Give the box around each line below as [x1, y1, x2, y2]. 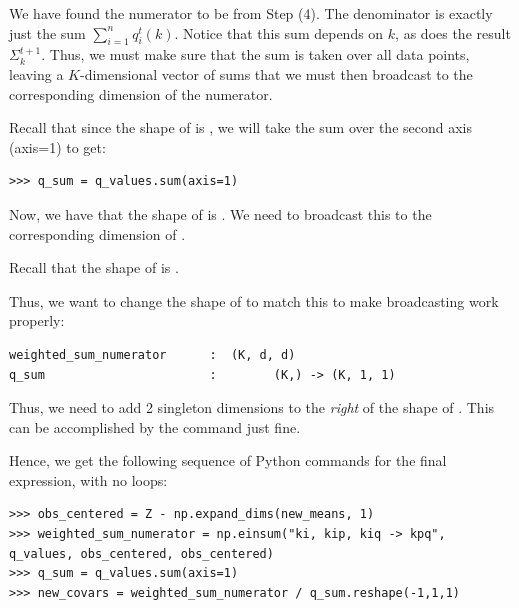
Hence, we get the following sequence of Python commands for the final [9, 450, 447, 471]
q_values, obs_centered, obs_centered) [9, 546, 274, 561]
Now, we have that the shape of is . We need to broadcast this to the [9, 203, 432, 224]
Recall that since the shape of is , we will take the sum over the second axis [9, 117, 472, 138]
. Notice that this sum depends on [174, 22, 384, 43]
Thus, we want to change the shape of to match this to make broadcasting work [9, 290, 499, 311]
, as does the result [395, 22, 511, 43]
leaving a [9, 63, 64, 84]
